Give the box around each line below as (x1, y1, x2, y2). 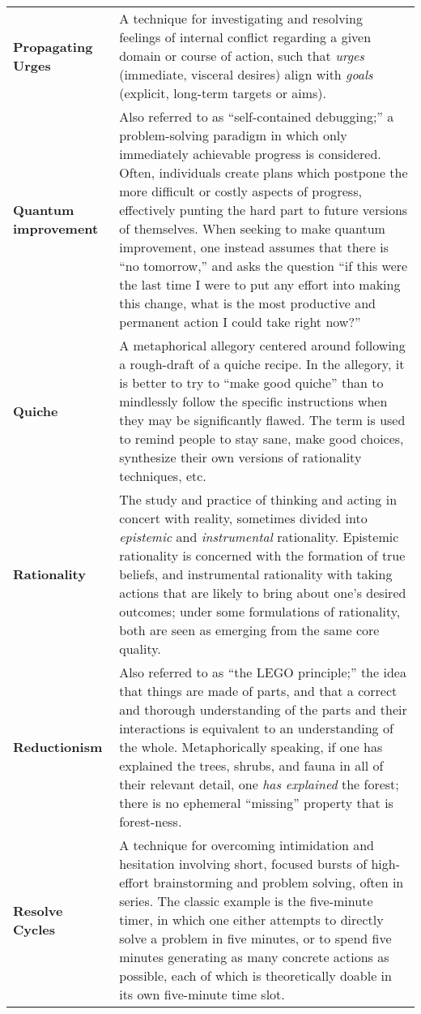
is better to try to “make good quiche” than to (119, 373, 384, 392)
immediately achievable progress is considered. (119, 144, 381, 163)
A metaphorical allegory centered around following (119, 336, 406, 354)
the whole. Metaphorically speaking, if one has (119, 737, 383, 756)
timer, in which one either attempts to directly (119, 910, 384, 929)
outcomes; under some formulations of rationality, (119, 602, 401, 621)
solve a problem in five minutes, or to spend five (119, 929, 392, 947)
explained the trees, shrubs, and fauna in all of (119, 756, 384, 775)
